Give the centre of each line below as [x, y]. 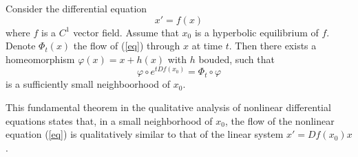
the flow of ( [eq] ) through [127, 46]
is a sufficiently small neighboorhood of [88, 84]
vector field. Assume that [126, 32]
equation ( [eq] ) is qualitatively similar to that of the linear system [145, 134]
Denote [21, 46]
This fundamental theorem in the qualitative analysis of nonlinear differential [168, 107]
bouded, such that [236, 59]
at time [207, 46]
